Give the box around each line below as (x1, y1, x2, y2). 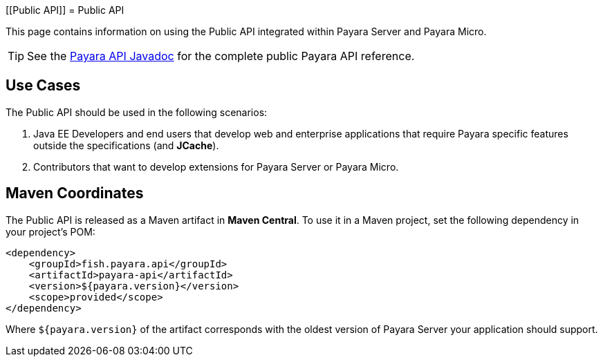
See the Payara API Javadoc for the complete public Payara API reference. (27, 49, 415, 63)
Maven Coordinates (6, 184, 144, 202)
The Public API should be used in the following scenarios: (6, 106, 268, 118)
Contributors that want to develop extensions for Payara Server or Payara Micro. (33, 160, 399, 173)
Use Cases (6, 77, 81, 95)
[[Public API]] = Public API (6, 4, 124, 16)
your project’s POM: (6, 225, 95, 238)
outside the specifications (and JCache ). (33, 139, 219, 151)
